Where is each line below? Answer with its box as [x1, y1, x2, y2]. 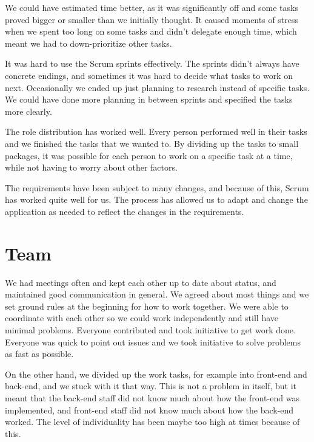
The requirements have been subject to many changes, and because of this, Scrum [5, 181, 309, 194]
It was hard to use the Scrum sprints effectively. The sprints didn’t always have [5, 57, 299, 70]
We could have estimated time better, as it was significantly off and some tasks [5, 1, 298, 13]
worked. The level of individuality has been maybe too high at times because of [5, 415, 300, 428]
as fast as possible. [5, 347, 74, 360]
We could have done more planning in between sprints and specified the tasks [5, 93, 293, 106]
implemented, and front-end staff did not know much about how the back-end [5, 403, 294, 416]
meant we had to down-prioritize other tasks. [5, 36, 172, 49]
